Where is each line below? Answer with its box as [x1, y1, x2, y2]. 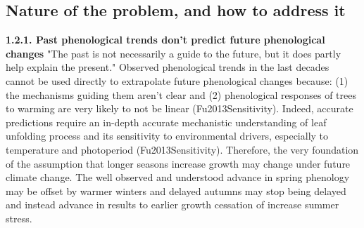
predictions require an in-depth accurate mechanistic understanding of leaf [6, 114, 327, 129]
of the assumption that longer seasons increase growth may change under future [6, 156, 351, 170]
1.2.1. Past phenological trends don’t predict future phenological [6, 32, 325, 47]
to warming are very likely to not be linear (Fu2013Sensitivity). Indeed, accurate [6, 101, 353, 116]
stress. [6, 210, 32, 225]
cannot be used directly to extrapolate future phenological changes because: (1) [6, 73, 349, 88]
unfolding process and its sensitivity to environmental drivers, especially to [6, 128, 329, 143]
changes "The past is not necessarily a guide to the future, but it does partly [6, 46, 341, 60]
